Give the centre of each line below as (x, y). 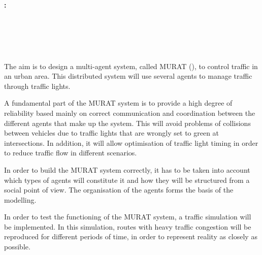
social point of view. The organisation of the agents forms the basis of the (119, 190)
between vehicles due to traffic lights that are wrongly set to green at (112, 133)
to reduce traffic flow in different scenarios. (71, 153)
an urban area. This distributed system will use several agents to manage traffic (128, 76)
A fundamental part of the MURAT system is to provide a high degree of (118, 103)
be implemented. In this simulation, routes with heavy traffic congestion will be (128, 226)
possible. (17, 247)
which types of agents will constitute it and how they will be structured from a (127, 180)
